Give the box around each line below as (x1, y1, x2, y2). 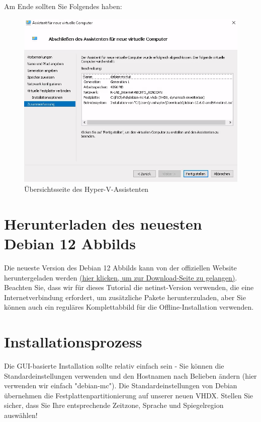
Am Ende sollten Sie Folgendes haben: (4, 1, 122, 11)
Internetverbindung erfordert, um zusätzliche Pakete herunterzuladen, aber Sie (4, 292, 246, 302)
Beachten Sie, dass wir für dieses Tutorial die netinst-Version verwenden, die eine (4, 282, 254, 293)
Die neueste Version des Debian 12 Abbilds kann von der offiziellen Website (4, 262, 237, 272)
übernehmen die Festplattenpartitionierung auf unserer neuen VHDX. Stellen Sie (4, 390, 253, 400)
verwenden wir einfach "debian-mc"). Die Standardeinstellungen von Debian (4, 380, 237, 391)
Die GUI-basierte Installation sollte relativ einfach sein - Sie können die (4, 361, 224, 371)
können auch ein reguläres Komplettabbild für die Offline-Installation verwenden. (4, 302, 254, 312)
